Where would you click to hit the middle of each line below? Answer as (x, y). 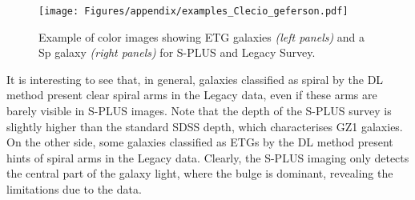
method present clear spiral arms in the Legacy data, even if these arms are (192, 95)
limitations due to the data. (74, 189)
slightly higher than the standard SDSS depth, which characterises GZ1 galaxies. (205, 126)
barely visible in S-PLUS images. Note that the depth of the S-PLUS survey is (199, 111)
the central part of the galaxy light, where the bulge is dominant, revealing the (200, 173)
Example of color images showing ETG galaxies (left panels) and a (202, 36)
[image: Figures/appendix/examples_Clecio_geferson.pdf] (193, 11)
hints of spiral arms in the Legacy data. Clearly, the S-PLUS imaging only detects (208, 157)
